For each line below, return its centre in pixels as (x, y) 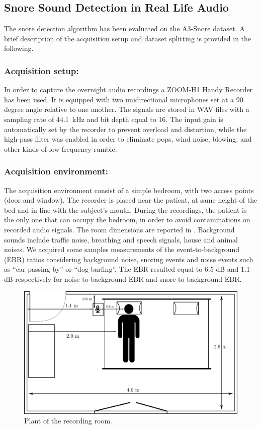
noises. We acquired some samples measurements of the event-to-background (122, 249)
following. (19, 48)
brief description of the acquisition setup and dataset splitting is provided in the (128, 38)
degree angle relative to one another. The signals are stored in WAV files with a (127, 109)
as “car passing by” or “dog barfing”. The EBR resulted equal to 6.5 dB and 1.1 (127, 269)
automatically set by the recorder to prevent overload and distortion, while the (125, 129)
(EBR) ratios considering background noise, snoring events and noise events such (129, 259)
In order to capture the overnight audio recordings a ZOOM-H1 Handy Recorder (128, 89)
